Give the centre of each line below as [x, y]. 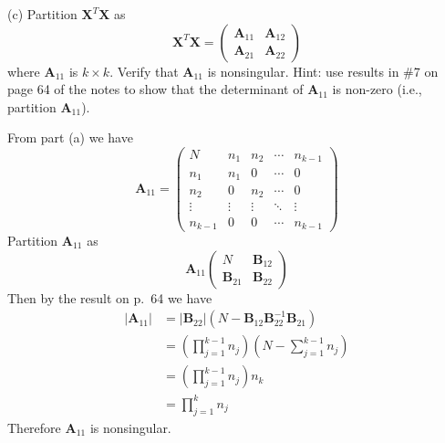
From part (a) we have [70, 137]
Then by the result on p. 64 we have [110, 297]
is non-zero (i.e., [377, 89]
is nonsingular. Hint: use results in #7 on [323, 71]
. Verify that [144, 71]
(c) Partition [42, 14]
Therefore [34, 427]
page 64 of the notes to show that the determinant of [155, 89]
